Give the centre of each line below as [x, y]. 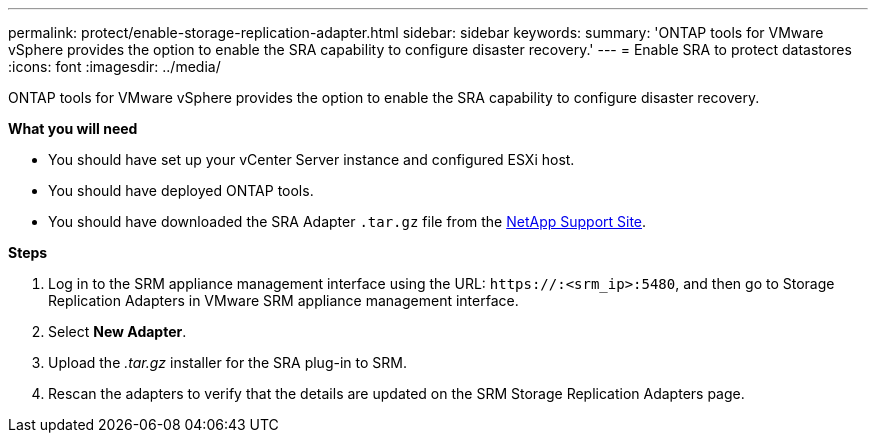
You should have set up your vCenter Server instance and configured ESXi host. [311, 159]
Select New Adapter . [117, 331]
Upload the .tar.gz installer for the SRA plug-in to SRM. [227, 362]
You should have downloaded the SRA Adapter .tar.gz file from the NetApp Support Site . [347, 221]
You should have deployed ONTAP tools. [181, 190]
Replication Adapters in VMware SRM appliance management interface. [283, 300]
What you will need [73, 128]
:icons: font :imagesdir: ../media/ [114, 66]
